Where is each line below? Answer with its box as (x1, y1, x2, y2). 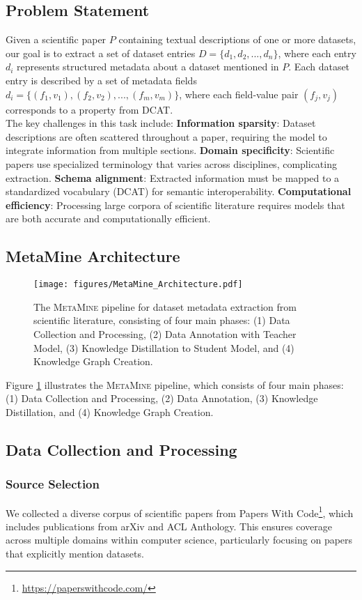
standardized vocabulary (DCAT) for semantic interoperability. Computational (6, 184, 352, 199)
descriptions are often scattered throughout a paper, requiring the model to (6, 129, 327, 144)
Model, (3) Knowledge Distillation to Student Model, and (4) (33, 340, 294, 355)
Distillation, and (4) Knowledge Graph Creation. (6, 404, 214, 419)
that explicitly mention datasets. (6, 546, 144, 560)
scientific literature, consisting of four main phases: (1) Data (33, 313, 290, 328)
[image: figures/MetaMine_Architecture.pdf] (33, 279, 243, 290)
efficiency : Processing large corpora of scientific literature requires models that (6, 197, 345, 212)
